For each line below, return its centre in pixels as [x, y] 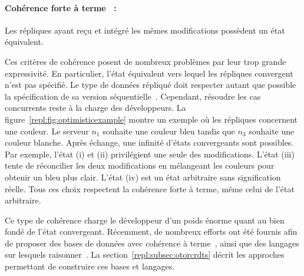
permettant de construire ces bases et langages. [90, 266]
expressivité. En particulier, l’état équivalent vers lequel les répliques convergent [149, 73]
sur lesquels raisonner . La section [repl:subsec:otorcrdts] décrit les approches [145, 254]
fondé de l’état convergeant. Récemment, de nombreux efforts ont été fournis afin [151, 231]
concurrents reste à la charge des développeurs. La [95, 108]
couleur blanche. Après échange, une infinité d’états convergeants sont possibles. [149, 142]
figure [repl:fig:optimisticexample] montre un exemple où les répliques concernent [151, 119]
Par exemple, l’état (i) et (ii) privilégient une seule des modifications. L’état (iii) [150, 154]
